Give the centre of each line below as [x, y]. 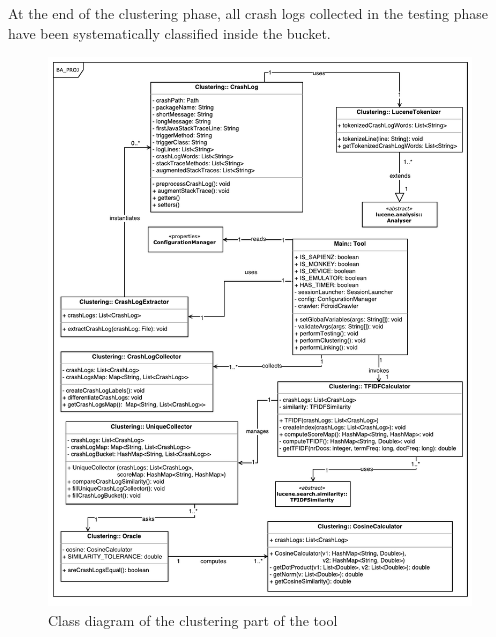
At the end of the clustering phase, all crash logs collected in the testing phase [248, 13]
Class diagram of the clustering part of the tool [193, 619]
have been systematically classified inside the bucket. [169, 32]
